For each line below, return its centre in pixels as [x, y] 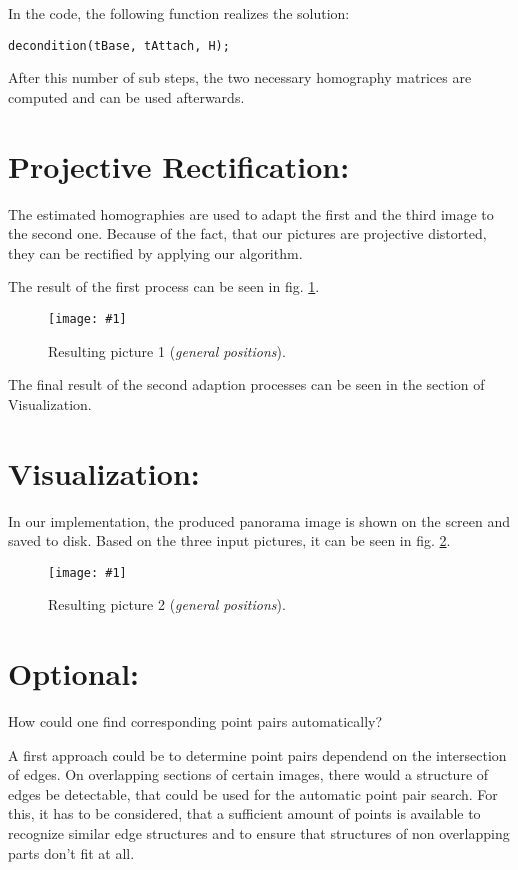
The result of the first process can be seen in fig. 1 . [164, 286]
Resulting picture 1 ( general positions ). [167, 350]
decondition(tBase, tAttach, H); [119, 45]
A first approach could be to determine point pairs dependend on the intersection [257, 754]
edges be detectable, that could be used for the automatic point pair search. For [253, 793]
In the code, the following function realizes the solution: [179, 13]
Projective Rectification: [179, 165]
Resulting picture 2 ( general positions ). [167, 604]
